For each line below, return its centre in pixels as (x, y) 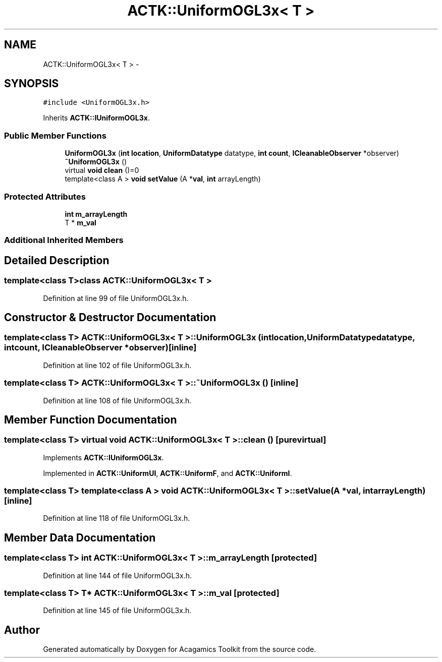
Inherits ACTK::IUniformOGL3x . (96, 118)
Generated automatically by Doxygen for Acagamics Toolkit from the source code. (180, 649)
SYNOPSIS (32, 84)
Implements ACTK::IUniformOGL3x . (103, 457)
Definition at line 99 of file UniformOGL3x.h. (116, 298)
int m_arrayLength (96, 214)
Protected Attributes (45, 196)
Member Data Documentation (80, 537)
